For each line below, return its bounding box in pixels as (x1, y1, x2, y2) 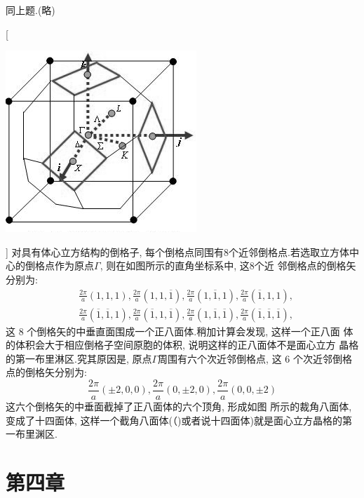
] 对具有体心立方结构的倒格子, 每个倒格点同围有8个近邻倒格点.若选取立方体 (6, 244, 350, 259)
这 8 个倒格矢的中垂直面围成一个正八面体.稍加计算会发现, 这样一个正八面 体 (6, 323, 353, 338)
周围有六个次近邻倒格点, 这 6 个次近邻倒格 (158, 351, 352, 365)
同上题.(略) (6, 3, 55, 17)
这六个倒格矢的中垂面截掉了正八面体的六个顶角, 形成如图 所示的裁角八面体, (6, 399, 352, 414)
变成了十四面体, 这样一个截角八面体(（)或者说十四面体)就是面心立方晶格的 (6, 412, 342, 427)
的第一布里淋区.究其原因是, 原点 (6, 351, 152, 365)
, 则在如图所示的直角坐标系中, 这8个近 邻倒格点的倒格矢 (100, 258, 356, 273)
